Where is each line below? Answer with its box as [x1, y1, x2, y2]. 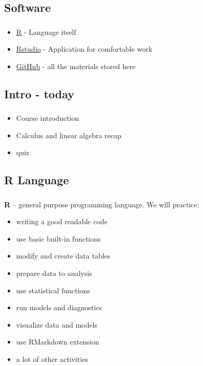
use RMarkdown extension [16, 336, 99, 347]
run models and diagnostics [16, 302, 102, 313]
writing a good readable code [16, 216, 108, 227]
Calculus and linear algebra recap [16, 130, 121, 140]
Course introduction [16, 113, 79, 123]
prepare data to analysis [16, 268, 92, 278]
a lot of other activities [16, 354, 88, 364]
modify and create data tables [16, 250, 111, 261]
